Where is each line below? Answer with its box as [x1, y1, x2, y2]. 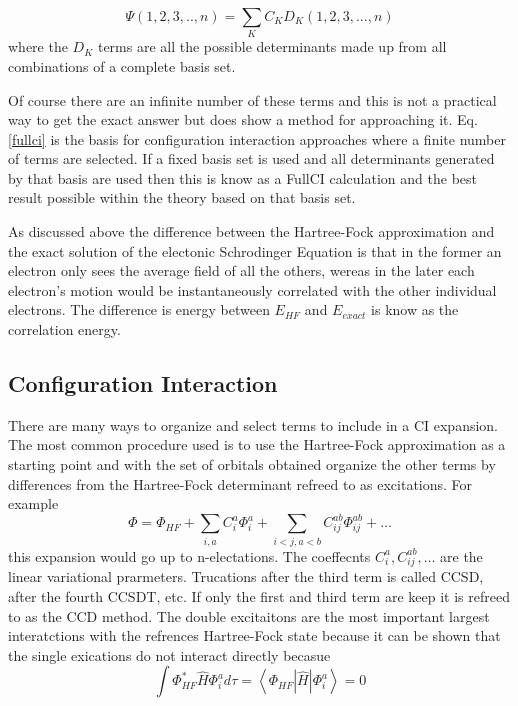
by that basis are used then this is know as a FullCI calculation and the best [8, 167, 477, 188]
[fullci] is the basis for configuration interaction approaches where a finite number [8, 128, 506, 149]
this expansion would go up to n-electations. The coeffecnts [8, 545, 371, 566]
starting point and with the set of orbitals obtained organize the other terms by [8, 454, 496, 475]
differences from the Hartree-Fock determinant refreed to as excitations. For [8, 473, 473, 494]
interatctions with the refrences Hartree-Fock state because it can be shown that [8, 625, 501, 646]
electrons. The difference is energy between [8, 299, 270, 320]
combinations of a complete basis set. [8, 55, 236, 76]
